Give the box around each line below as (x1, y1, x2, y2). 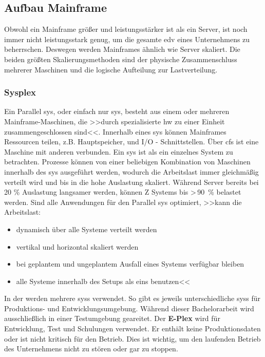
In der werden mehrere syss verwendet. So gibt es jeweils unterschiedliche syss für (4, 293, 261, 304)
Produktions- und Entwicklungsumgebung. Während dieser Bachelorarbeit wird (4, 303, 254, 313)
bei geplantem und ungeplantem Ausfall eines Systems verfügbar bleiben (16, 258, 244, 269)
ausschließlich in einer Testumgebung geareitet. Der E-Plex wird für (4, 313, 220, 324)
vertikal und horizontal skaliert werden (16, 241, 139, 252)
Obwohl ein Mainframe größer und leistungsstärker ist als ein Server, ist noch (4, 24, 248, 34)
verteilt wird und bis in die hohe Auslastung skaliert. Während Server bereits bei (4, 176, 259, 187)
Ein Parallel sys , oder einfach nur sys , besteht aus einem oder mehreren (4, 106, 230, 117)
